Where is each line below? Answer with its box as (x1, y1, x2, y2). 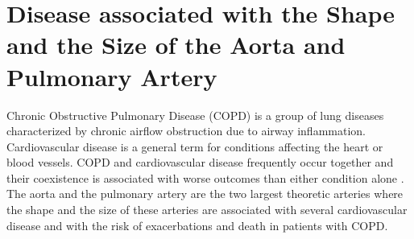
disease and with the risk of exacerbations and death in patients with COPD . (6, 216, 388, 233)
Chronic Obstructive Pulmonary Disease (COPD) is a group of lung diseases (6, 106, 384, 123)
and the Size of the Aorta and (6, 28, 346, 61)
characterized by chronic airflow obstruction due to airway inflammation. (6, 122, 366, 139)
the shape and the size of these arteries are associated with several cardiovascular (6, 201, 408, 218)
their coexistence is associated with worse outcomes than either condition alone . (6, 169, 404, 186)
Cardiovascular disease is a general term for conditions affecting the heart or (6, 138, 383, 155)
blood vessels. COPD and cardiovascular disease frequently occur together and (6, 154, 394, 171)
